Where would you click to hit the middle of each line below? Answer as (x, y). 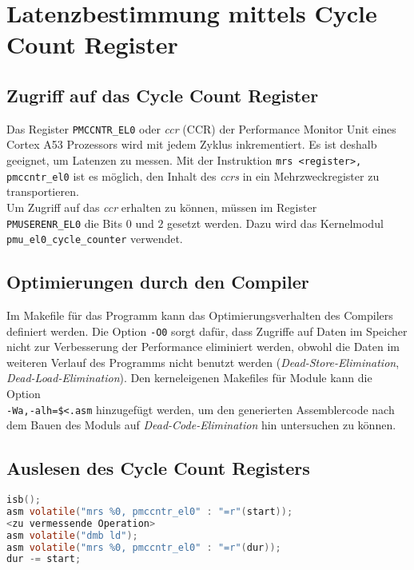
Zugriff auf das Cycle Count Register (163, 95)
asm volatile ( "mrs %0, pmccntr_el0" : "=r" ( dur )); (144, 547)
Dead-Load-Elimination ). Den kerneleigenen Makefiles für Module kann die (189, 378)
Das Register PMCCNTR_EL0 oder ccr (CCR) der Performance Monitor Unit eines (201, 128)
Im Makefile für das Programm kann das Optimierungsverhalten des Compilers (200, 315)
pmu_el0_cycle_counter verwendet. (95, 239)
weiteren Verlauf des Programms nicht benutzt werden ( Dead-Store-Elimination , (203, 362)
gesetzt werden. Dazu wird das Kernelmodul (275, 223)
